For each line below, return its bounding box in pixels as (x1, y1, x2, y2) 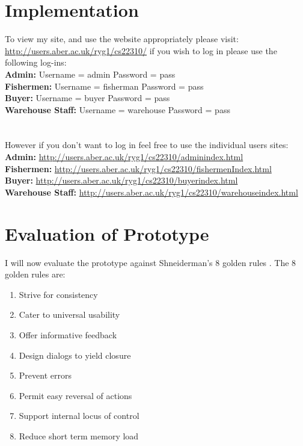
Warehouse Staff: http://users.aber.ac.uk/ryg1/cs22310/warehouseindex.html (5, 185, 298, 198)
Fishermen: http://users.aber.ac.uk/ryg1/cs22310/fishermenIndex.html (5, 162, 272, 175)
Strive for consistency (19, 288, 98, 300)
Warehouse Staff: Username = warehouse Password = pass (5, 103, 230, 116)
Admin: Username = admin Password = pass (5, 67, 176, 80)
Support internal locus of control (19, 409, 139, 422)
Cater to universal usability (19, 308, 120, 321)
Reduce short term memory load (19, 429, 139, 442)
